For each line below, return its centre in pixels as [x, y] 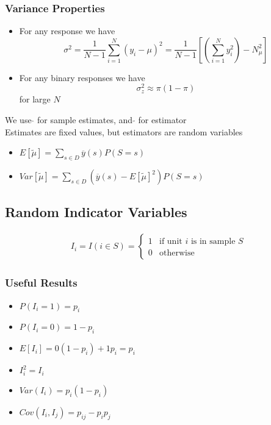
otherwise [177, 253]
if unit [171, 242]
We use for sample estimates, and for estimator [96, 120]
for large [35, 99]
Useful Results [41, 283]
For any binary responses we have [82, 77]
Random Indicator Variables [96, 212]
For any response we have [67, 31]
